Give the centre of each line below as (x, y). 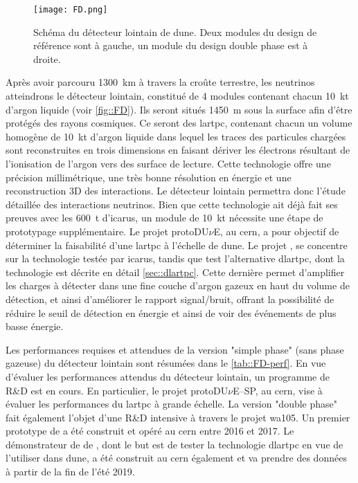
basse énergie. (35, 326)
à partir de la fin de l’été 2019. (70, 472)
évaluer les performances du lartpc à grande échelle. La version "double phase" (172, 404)
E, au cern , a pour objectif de (276, 231)
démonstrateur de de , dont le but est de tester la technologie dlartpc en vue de (174, 444)
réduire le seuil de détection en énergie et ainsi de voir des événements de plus (171, 312)
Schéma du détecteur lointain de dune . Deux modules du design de (175, 31)
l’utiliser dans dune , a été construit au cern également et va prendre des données (176, 458)
